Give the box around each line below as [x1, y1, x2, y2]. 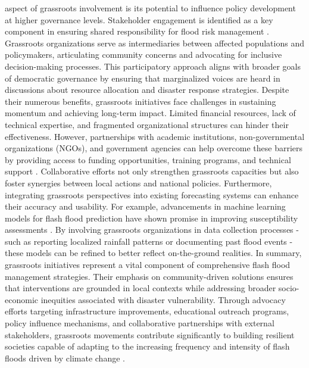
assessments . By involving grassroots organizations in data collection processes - [5, 223, 299, 236]
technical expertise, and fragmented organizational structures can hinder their [5, 118, 289, 130]
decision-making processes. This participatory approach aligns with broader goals [5, 60, 301, 72]
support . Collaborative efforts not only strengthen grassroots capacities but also [5, 165, 299, 177]
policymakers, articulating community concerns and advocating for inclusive [5, 48, 282, 61]
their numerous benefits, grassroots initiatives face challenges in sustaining [5, 95, 276, 107]
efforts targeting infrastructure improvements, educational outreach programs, [5, 305, 289, 317]
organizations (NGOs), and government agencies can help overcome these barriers [5, 142, 303, 154]
